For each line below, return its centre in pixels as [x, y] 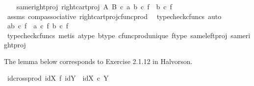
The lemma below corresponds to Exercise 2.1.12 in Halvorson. [98, 61]
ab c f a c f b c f [38, 26]
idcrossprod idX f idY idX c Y [58, 77]
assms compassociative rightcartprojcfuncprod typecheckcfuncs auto [114, 16]
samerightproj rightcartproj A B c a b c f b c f [94, 6]
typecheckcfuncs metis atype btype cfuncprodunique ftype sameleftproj [117, 35]
